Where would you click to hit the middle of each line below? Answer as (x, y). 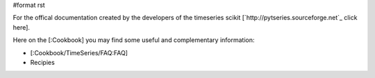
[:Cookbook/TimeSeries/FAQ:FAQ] (79, 52)
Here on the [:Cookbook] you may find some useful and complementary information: (134, 40)
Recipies (42, 62)
